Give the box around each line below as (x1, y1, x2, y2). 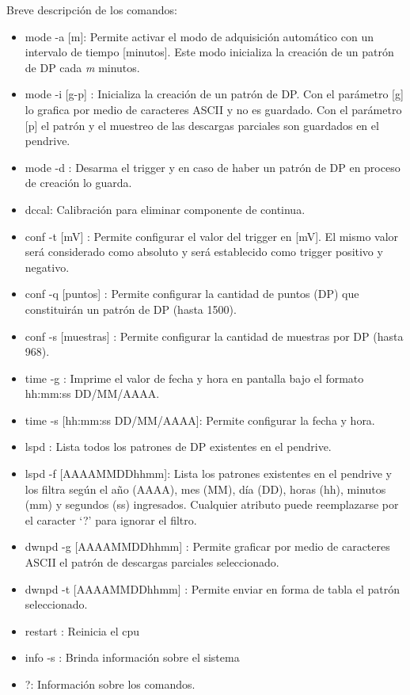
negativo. (25, 258, 70, 275)
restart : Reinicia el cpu (25, 622, 140, 639)
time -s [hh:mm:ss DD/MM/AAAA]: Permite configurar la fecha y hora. (25, 411, 375, 428)
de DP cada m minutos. (25, 59, 140, 75)
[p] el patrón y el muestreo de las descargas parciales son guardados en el (25, 116, 379, 133)
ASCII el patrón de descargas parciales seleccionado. (25, 554, 279, 571)
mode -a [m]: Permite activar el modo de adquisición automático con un (25, 28, 374, 44)
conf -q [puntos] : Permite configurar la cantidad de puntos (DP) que (25, 285, 359, 302)
